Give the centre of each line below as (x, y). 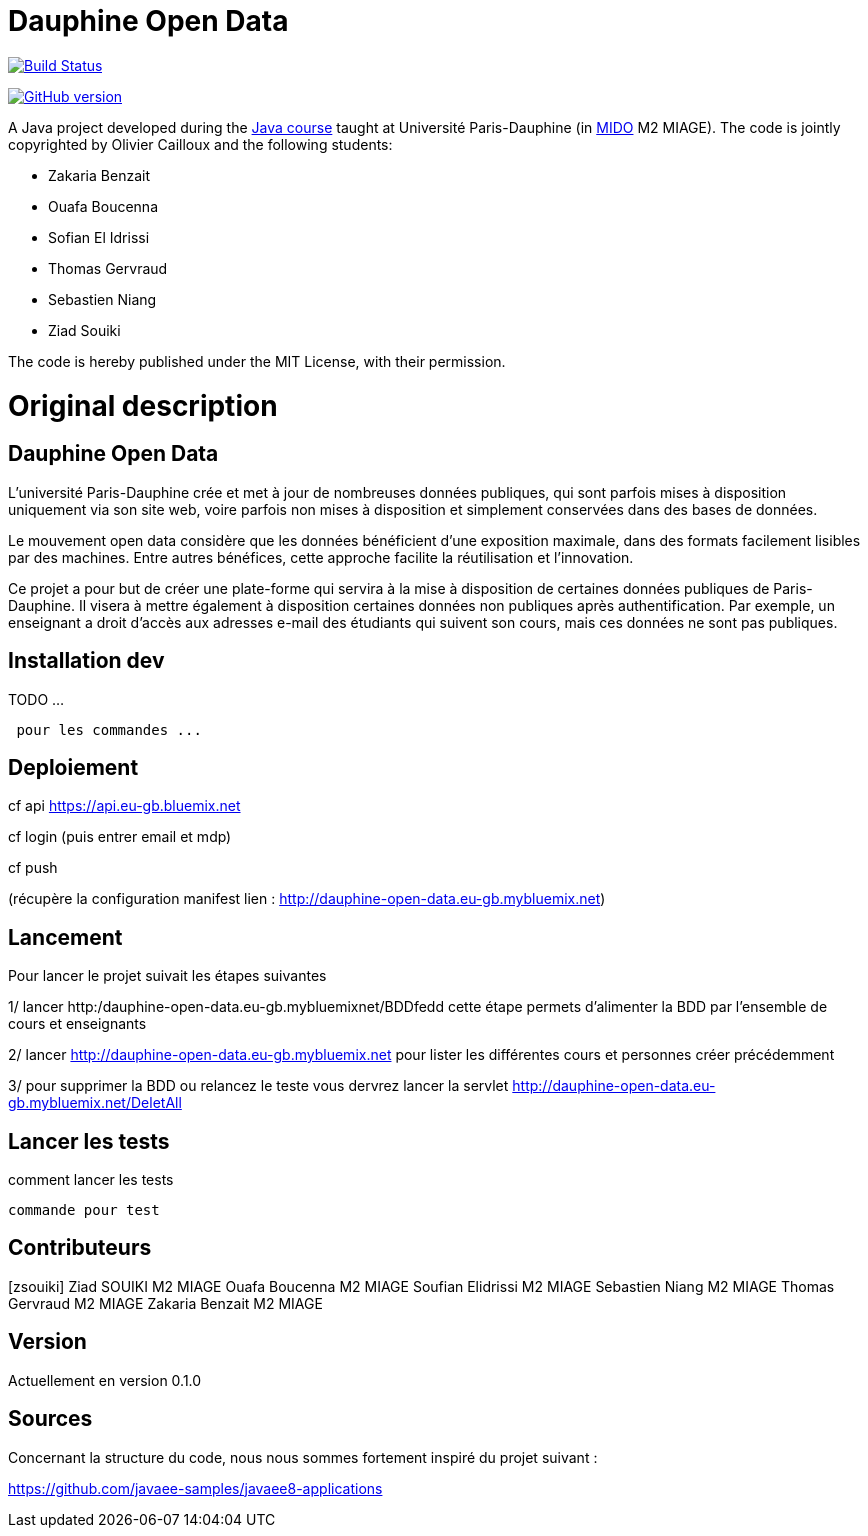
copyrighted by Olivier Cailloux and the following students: (200, 144)
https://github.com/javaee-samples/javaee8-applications (195, 1488)
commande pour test (84, 1210)
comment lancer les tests (91, 1180)
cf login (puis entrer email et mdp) (120, 837)
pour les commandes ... (109, 729)
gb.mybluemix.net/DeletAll (95, 1103)
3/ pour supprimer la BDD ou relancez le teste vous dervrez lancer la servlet (258, 1086)
